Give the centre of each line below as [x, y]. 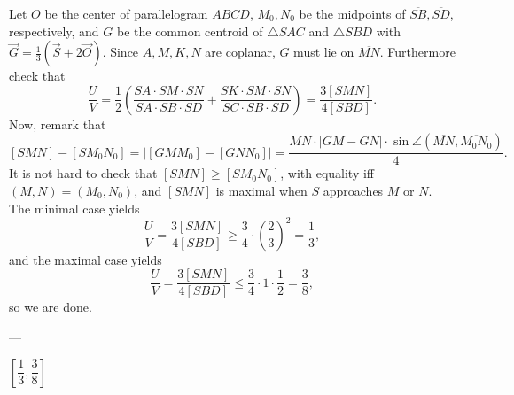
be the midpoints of [352, 13]
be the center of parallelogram [126, 13]
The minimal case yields [74, 208]
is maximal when [261, 190]
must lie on [324, 52]
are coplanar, [240, 52]
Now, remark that [58, 124]
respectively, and [54, 31]
